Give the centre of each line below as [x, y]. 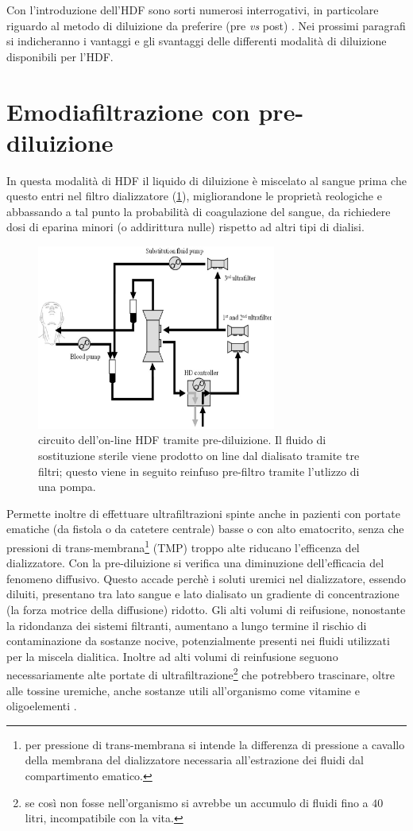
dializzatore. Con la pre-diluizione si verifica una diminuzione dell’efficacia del [195, 563]
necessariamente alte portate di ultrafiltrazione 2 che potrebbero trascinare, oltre [201, 674]
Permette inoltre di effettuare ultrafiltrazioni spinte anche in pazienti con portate [203, 513]
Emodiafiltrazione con [128, 111]
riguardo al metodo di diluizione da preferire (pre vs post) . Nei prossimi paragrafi [206, 25]
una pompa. [67, 487]
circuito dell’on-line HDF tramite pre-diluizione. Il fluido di [182, 440]
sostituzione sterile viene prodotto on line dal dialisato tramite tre [199, 456]
